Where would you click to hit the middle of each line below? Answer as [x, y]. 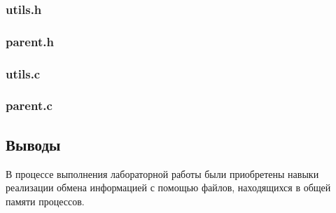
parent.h [30, 41]
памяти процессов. [45, 201]
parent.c [29, 105]
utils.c [23, 73]
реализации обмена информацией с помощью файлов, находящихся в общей [168, 187]
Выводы [33, 144]
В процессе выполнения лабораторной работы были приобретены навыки [162, 173]
